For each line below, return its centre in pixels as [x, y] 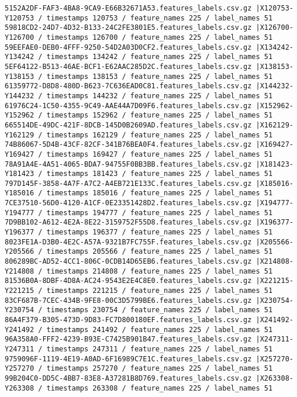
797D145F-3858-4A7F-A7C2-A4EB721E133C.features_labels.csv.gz [128, 183]
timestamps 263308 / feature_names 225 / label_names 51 [160, 388]
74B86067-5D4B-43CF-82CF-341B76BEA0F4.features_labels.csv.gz [128, 145]
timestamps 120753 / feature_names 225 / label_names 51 [160, 18]
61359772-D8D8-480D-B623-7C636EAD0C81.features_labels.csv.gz [128, 86]
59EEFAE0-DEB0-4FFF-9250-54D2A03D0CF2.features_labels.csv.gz [128, 47]
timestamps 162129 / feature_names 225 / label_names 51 [160, 135]
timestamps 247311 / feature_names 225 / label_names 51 [160, 349]
